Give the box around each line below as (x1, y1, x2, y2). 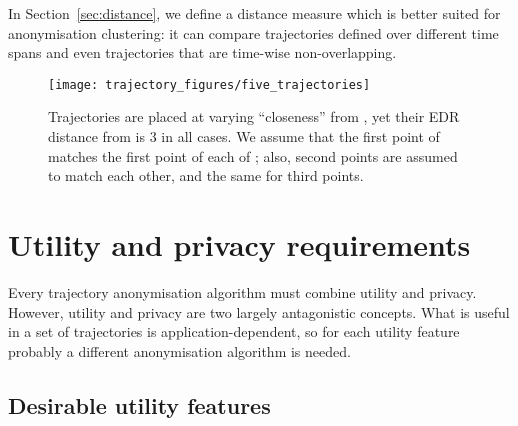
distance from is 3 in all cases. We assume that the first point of (48, 126, 440, 147)
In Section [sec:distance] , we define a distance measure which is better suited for (8, 3, 501, 23)
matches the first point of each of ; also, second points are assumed (48, 145, 458, 166)
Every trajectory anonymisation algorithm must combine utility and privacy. (8, 281, 477, 302)
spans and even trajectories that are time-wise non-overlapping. (8, 42, 397, 63)
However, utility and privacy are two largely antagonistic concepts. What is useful (8, 301, 510, 322)
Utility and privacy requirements (8, 224, 471, 264)
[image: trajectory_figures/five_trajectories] (48, 77, 371, 92)
